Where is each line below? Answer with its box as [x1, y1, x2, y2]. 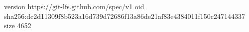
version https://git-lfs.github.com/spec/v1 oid [4, 1, 144, 11]
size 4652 [4, 20, 31, 31]
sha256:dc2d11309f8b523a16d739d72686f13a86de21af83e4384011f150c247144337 [4, 11, 245, 21]
